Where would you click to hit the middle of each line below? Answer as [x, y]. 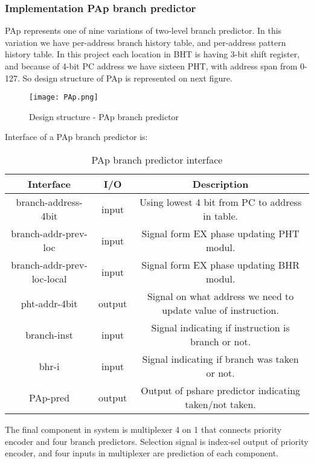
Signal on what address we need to [220, 296]
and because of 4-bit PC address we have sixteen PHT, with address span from [151, 66]
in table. [221, 216]
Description [220, 184]
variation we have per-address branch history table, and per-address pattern [146, 42]
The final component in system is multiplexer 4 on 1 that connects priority [143, 429]
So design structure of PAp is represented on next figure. [127, 78]
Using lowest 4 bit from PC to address [221, 202]
